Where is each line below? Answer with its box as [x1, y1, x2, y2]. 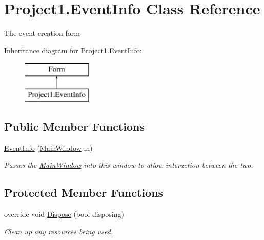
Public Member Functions [4, 118, 145, 134]
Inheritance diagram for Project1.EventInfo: [4, 45, 142, 55]
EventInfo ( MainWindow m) [4, 142, 93, 153]
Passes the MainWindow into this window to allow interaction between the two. [4, 159, 253, 170]
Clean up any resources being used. [4, 226, 113, 236]
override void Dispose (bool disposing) [4, 209, 124, 219]
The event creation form [4, 28, 80, 38]
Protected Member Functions [4, 185, 164, 201]
